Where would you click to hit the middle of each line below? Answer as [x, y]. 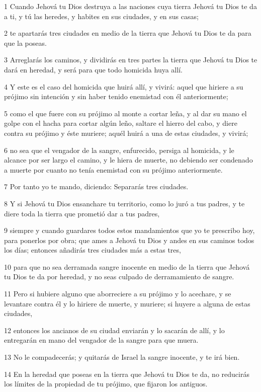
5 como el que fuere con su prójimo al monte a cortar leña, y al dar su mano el [125, 113]
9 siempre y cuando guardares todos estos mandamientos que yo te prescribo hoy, [129, 230]
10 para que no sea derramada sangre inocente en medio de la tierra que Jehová [127, 266]
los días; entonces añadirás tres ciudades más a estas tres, [93, 250]
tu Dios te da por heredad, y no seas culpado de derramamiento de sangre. [119, 277]
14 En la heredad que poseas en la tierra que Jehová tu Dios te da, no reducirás [127, 374]
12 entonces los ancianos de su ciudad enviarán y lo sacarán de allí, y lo [114, 330]
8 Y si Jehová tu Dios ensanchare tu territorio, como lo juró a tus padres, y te [124, 203]
